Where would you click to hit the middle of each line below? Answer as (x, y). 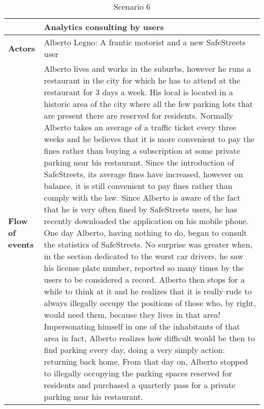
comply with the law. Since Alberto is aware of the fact (142, 197)
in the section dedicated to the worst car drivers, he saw (144, 256)
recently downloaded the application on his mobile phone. (146, 221)
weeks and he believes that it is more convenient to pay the (149, 139)
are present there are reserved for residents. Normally (139, 115)
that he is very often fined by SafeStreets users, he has (141, 209)
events (21, 244)
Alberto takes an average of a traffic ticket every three (140, 127)
